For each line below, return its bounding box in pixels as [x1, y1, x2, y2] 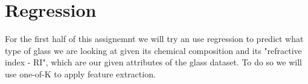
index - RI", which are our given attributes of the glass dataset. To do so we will [5, 56, 303, 68]
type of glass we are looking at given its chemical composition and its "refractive [5, 44, 302, 56]
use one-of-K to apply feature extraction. [5, 67, 156, 80]
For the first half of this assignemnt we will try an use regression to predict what [5, 32, 304, 45]
